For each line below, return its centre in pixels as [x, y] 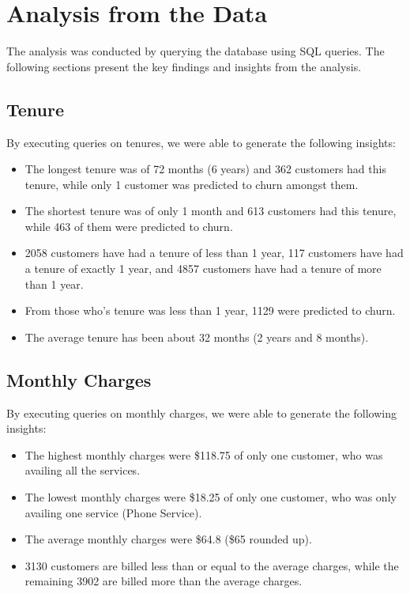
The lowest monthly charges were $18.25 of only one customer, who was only [211, 497]
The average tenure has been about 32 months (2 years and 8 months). [197, 337]
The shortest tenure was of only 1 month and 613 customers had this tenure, [211, 211]
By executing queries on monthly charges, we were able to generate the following [201, 412]
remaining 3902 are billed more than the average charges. [164, 581]
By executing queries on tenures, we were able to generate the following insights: [201, 142]
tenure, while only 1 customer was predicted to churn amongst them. [192, 184]
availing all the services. [83, 470]
